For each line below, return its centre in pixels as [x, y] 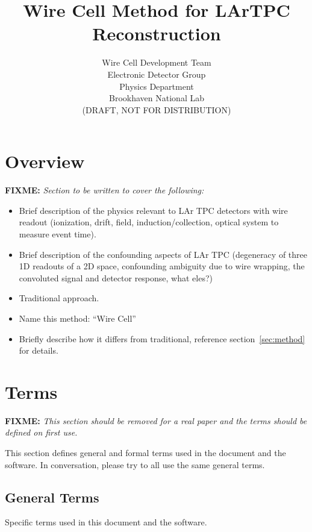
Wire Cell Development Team [157, 62]
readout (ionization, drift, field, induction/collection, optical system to [149, 222]
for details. [39, 350]
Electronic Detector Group [157, 74]
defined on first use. [41, 432]
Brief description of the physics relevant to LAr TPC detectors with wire [153, 210]
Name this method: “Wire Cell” [77, 318]
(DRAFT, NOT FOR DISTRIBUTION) [157, 109]
